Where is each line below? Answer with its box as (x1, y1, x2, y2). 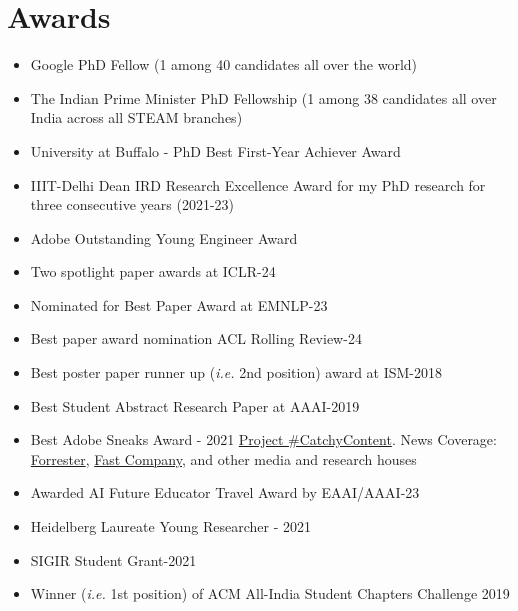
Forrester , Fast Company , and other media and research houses (30, 448, 417, 469)
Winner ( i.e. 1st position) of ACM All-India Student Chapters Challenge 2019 (30, 583, 510, 604)
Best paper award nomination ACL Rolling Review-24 (30, 328, 362, 349)
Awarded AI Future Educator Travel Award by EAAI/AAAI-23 (30, 482, 420, 503)
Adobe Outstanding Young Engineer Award (30, 227, 298, 248)
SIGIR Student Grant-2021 (30, 549, 197, 570)
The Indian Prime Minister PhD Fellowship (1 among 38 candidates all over (30, 87, 497, 108)
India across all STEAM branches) (30, 107, 243, 128)
